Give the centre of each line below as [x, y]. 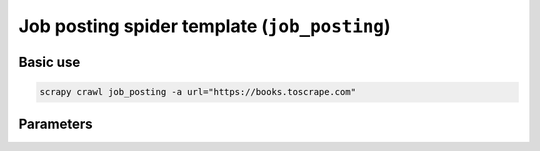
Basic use [49, 61]
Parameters [55, 123]
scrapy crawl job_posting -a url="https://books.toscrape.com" [198, 92]
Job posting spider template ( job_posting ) [204, 26]
